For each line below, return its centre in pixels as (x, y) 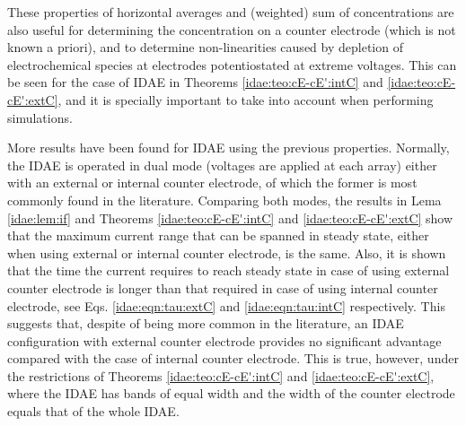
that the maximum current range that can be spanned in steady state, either (218, 235)
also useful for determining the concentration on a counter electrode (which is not (232, 29)
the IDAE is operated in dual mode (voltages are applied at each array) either (222, 165)
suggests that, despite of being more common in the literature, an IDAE (206, 323)
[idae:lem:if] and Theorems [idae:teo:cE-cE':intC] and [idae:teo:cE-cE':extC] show (230, 217)
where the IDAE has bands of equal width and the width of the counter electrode (231, 393)
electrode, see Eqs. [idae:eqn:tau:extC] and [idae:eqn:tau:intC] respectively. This (226, 305)
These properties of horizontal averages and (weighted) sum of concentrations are (231, 12)
